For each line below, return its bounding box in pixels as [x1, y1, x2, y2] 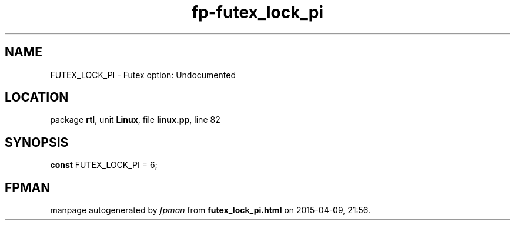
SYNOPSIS [5, 135, 69, 150]
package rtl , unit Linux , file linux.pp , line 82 [50, 115, 220, 125]
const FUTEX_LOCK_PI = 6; [50, 160, 158, 170]
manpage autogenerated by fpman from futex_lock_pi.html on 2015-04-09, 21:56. [50, 205, 371, 216]
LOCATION [5, 90, 69, 105]
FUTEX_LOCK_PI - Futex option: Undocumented [50, 69, 236, 80]
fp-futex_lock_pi [191, 2, 324, 22]
